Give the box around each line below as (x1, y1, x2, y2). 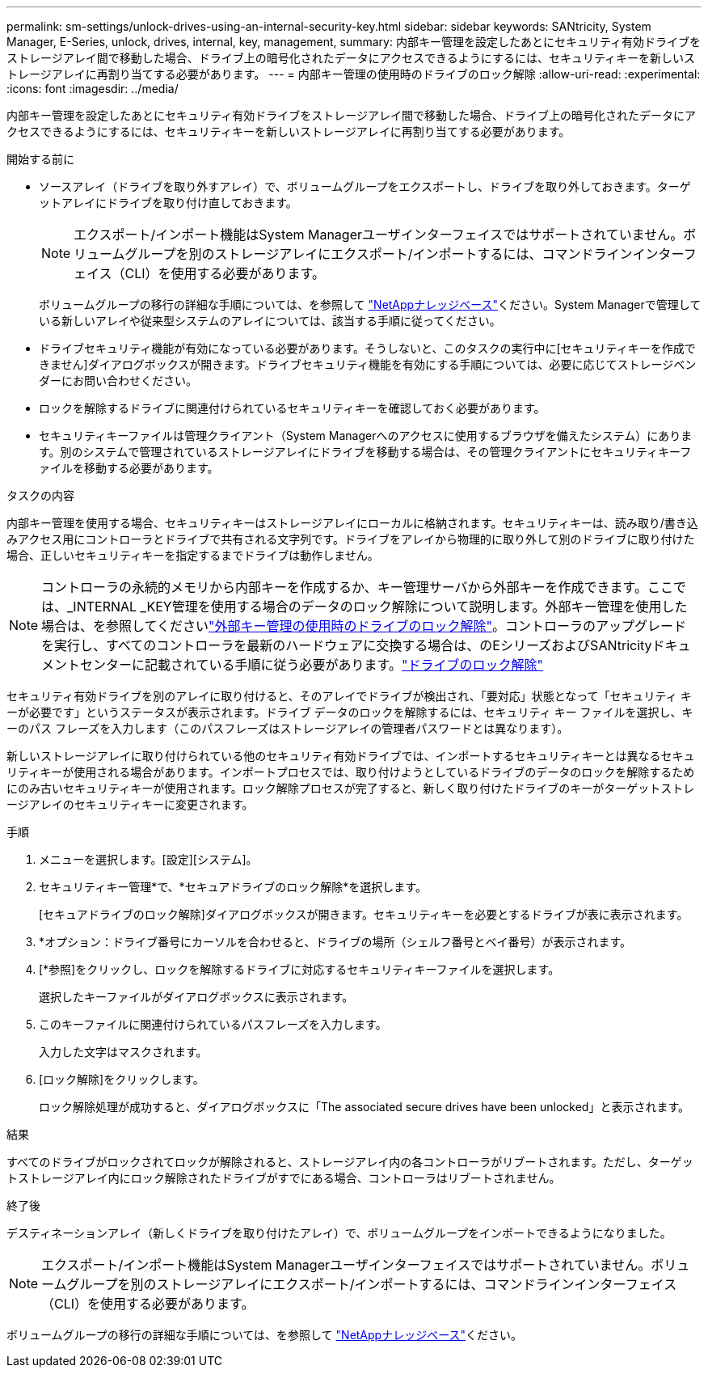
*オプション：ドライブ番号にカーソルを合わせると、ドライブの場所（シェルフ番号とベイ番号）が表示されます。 (39, 935, 632, 949)
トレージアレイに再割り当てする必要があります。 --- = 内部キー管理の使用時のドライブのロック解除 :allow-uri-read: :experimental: (6, 67, 701, 81)
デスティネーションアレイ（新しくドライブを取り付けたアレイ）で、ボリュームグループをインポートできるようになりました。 (6, 1226, 672, 1240)
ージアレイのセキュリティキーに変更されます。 (6, 797, 254, 811)
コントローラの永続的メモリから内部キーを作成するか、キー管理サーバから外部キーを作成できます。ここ (41, 579, 673, 595)
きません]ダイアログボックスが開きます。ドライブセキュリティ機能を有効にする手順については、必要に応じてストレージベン (39, 357, 697, 371)
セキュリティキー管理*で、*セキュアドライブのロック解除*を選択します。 (39, 880, 427, 894)
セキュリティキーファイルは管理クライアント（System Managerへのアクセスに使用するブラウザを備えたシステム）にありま (39, 429, 693, 442)
